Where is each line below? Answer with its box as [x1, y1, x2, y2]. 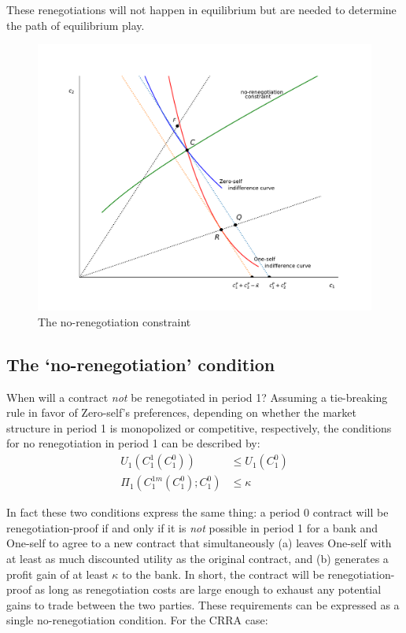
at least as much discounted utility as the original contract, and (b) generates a [6, 550, 389, 566]
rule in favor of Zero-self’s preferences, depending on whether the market [6, 404, 357, 421]
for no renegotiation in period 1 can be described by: [6, 435, 260, 451]
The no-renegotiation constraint [38, 313, 191, 329]
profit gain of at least [6, 565, 109, 582]
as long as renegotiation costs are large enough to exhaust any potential [35, 581, 382, 598]
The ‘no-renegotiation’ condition [6, 351, 275, 376]
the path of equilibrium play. [6, 17, 145, 33]
